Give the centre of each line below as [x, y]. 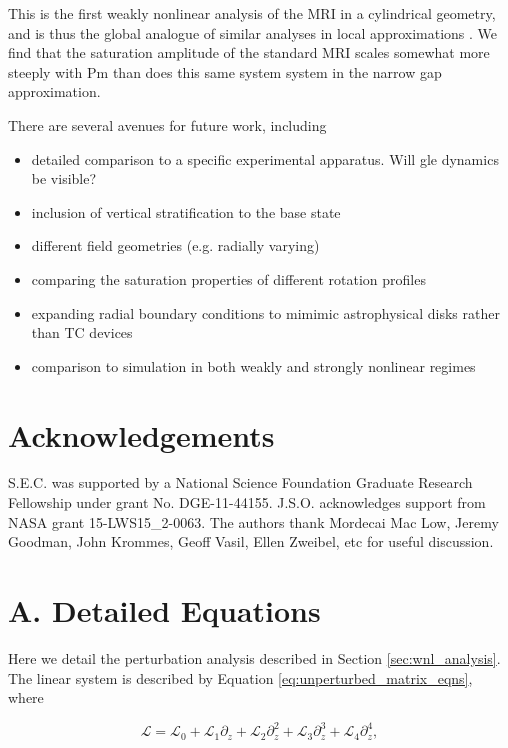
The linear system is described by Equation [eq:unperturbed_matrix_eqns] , [240, 677]
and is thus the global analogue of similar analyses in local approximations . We [253, 32]
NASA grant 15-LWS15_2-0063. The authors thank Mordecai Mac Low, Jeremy [253, 521]
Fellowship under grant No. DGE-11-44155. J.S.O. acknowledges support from [247, 502]
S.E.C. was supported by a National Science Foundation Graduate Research [240, 482]
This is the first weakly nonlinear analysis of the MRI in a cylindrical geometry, [252, 13]
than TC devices [82, 332]
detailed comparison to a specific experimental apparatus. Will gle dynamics [265, 158]
